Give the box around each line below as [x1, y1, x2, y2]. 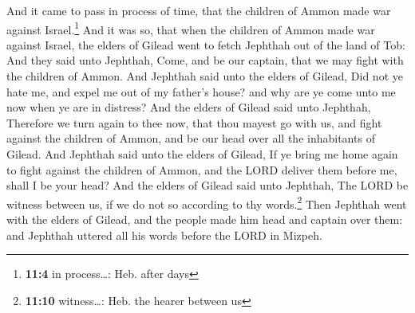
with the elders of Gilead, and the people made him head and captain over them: [6, 211, 403, 228]
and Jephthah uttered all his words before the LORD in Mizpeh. [6, 226, 322, 243]
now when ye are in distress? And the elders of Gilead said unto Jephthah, [6, 99, 371, 115]
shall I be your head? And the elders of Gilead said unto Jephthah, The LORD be [6, 177, 409, 194]
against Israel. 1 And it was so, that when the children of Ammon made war [6, 18, 375, 37]
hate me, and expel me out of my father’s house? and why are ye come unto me [6, 83, 396, 100]
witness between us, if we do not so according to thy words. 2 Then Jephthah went [6, 193, 407, 212]
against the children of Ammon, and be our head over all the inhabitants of [6, 130, 375, 147]
